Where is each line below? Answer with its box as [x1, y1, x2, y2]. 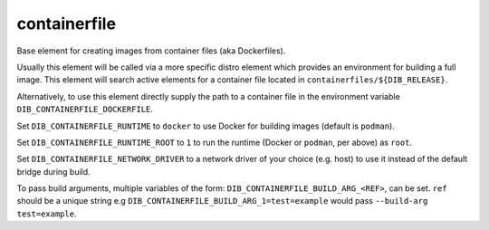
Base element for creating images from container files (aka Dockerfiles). [16, 45, 286, 56]
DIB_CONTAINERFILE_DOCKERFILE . [16, 104, 154, 115]
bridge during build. [16, 166, 91, 177]
